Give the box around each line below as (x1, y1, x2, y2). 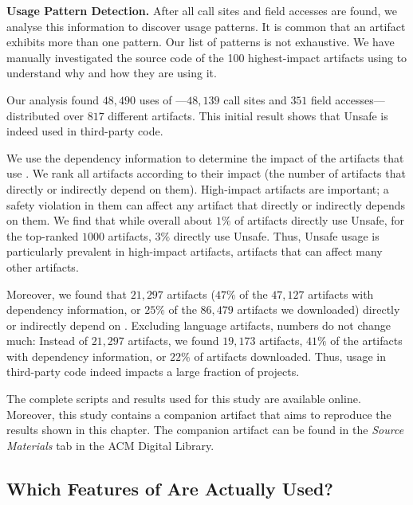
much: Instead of (6, 332, 88, 349)
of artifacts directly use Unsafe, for (234, 212, 404, 229)
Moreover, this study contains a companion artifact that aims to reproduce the (6, 405, 391, 422)
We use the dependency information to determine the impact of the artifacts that (6, 149, 404, 166)
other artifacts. (6, 258, 79, 275)
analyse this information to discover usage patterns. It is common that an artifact (6, 18, 406, 34)
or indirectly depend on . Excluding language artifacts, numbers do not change (6, 316, 391, 333)
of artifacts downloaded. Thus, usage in (194, 347, 387, 364)
